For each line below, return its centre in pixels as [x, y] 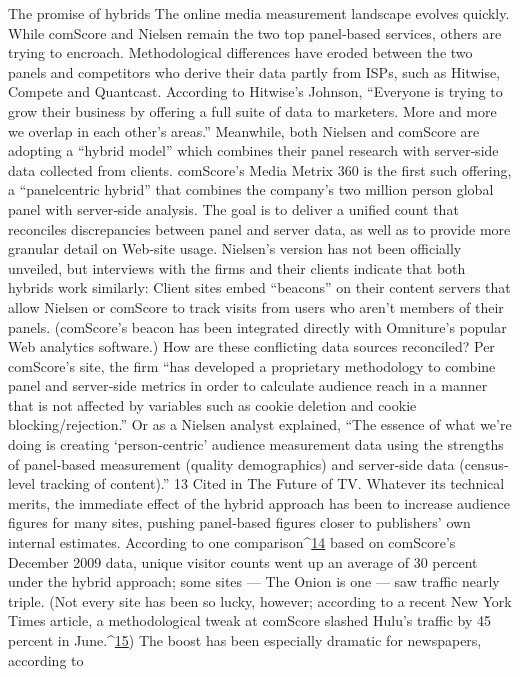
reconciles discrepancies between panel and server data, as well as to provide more [259, 228]
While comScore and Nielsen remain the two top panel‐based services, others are [255, 32]
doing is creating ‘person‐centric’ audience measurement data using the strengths [256, 444]
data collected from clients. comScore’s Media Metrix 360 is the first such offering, [260, 169]
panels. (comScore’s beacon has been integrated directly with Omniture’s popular [257, 326]
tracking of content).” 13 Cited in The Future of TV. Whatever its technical [272, 483]
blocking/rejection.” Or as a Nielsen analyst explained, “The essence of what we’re [260, 424]
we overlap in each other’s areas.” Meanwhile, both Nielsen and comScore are [244, 130]
